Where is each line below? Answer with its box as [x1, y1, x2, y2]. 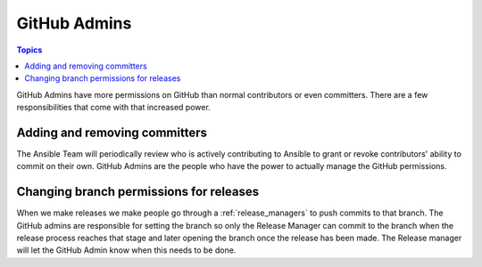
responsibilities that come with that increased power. [16, 102, 212, 113]
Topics [16, 44, 43, 55]
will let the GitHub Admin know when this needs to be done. [16, 245, 237, 255]
